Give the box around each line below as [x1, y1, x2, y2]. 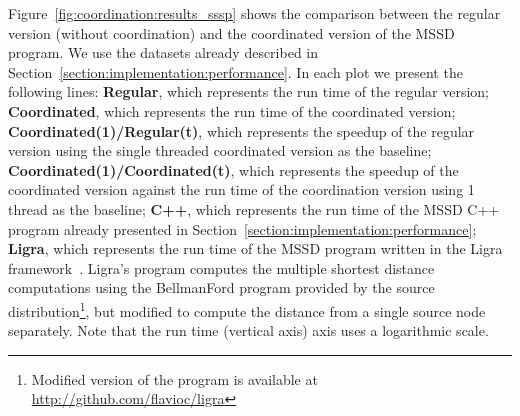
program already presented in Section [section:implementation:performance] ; [8, 218, 477, 239]
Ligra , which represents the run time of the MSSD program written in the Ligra [8, 238, 503, 259]
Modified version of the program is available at [31, 368, 318, 389]
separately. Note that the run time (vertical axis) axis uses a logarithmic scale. [8, 320, 489, 341]
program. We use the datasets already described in [8, 42, 319, 63]
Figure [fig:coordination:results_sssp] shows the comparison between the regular [8, 3, 501, 23]
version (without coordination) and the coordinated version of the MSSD [8, 22, 455, 43]
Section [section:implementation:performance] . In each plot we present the [8, 61, 463, 82]
